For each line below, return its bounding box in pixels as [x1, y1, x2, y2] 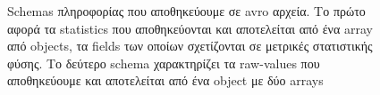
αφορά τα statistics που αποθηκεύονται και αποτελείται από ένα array [7, 19, 373, 37]
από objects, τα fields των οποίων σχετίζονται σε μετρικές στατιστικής [7, 36, 373, 55]
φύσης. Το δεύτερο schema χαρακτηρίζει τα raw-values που [7, 53, 320, 72]
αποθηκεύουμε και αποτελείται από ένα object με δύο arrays [7, 71, 324, 90]
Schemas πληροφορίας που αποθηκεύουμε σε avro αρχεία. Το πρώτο [7, 2, 366, 20]
